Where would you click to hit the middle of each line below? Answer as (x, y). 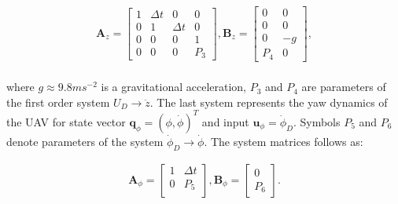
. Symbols (317, 121)
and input (225, 121)
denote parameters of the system (85, 141)
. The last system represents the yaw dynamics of (269, 102)
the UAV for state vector (66, 121)
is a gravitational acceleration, (173, 87)
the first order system (58, 102)
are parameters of (344, 87)
